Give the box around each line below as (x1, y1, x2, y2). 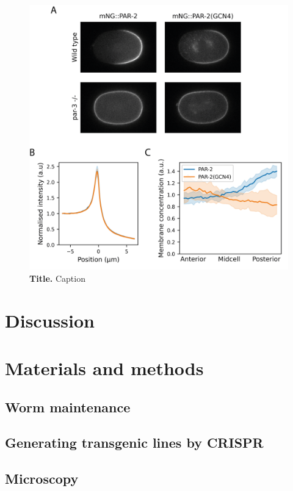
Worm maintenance (5, 397, 131, 416)
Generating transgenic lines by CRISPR (5, 433, 264, 452)
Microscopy (5, 469, 79, 488)
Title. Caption (29, 271, 85, 284)
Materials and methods (5, 355, 204, 380)
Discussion (5, 307, 95, 332)
